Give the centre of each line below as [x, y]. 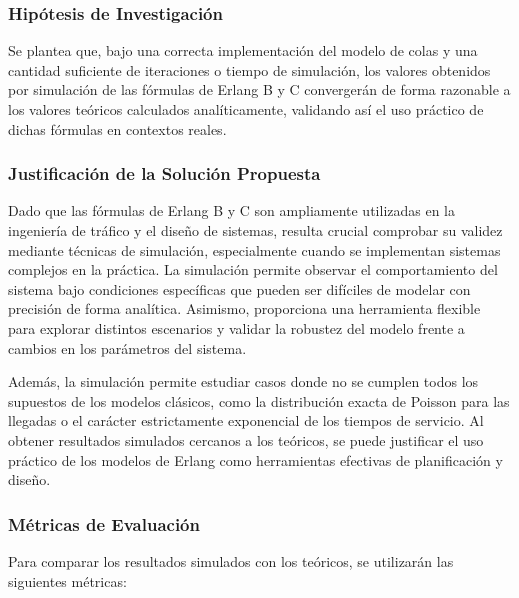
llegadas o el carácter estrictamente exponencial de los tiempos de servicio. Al [246, 420]
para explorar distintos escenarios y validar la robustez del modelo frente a [236, 327]
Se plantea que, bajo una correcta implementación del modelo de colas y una [243, 50]
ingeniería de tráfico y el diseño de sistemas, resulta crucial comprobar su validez [255, 230]
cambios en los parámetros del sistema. [127, 347]
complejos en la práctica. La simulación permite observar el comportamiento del [253, 269]
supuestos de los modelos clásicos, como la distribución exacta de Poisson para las [259, 400]
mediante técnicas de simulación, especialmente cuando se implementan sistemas [254, 249]
